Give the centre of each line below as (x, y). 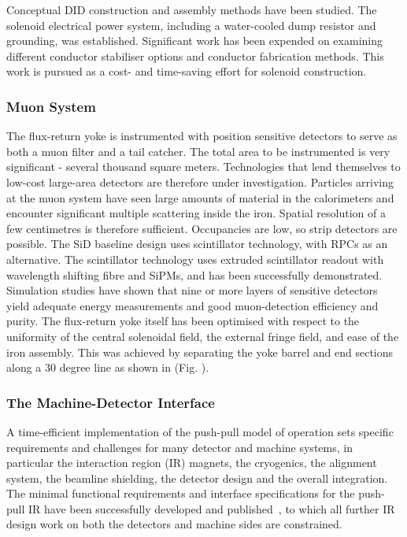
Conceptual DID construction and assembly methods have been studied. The (192, 9)
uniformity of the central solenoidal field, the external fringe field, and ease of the (203, 336)
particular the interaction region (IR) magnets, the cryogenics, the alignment (192, 463)
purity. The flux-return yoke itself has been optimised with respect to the (183, 321)
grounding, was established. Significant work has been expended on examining (194, 41)
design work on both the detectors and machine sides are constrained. (174, 524)
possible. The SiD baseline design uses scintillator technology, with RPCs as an (197, 244)
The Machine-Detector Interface (111, 402)
